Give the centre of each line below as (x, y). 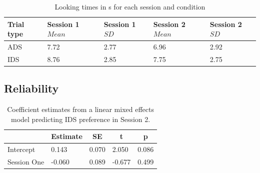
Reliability (31, 88)
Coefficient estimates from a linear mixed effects (81, 109)
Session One (26, 162)
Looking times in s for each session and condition (130, 6)
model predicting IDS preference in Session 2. (81, 119)
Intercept (21, 149)
